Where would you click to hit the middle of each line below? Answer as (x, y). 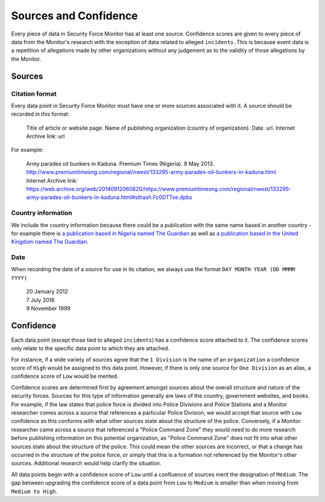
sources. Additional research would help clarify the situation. (86, 463)
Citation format (34, 93)
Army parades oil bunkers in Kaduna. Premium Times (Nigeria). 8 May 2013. (120, 163)
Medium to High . (34, 491)
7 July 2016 (41, 300)
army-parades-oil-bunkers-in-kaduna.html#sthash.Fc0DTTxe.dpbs (109, 197)
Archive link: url (45, 136)
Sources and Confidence (75, 16)
